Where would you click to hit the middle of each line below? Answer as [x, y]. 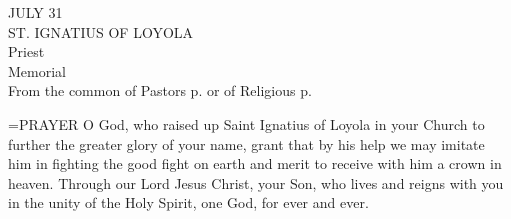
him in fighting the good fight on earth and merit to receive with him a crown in [255, 163]
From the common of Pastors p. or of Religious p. [160, 90]
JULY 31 [35, 12]
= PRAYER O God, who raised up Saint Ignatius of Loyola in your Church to [246, 123]
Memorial [37, 70]
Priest [26, 51]
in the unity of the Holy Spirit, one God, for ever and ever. [188, 202]
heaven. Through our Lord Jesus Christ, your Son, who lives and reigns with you [256, 182]
